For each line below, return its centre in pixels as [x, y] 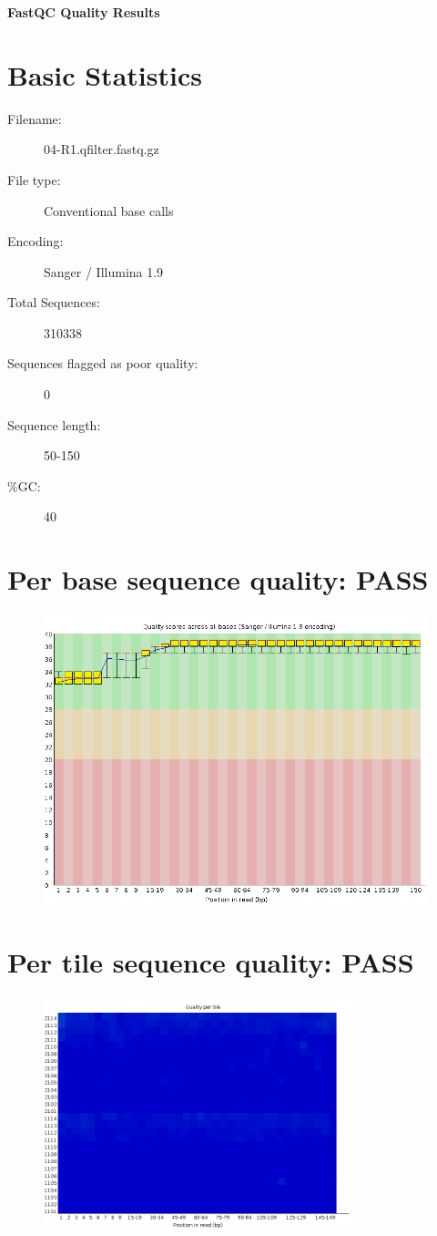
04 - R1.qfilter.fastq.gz [102, 149]
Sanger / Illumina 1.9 [104, 271]
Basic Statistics [105, 74]
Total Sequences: [54, 302]
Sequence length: [54, 424]
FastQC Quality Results [84, 12]
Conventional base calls [109, 210]
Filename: [35, 118]
